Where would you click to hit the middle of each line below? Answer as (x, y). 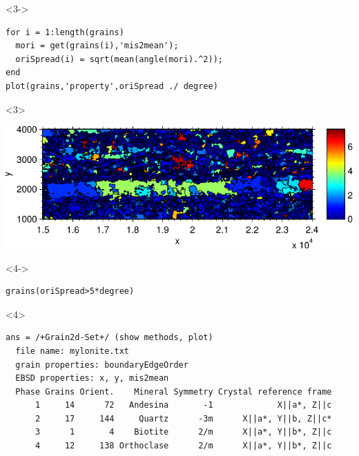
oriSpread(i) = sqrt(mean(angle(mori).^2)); (119, 59)
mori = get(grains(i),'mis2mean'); (97, 46)
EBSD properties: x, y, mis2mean (92, 378)
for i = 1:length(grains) (65, 32)
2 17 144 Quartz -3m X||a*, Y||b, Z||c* (183, 418)
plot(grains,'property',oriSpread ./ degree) (112, 86)
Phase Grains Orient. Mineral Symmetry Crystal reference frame (174, 391)
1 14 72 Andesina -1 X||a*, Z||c (183, 405)
